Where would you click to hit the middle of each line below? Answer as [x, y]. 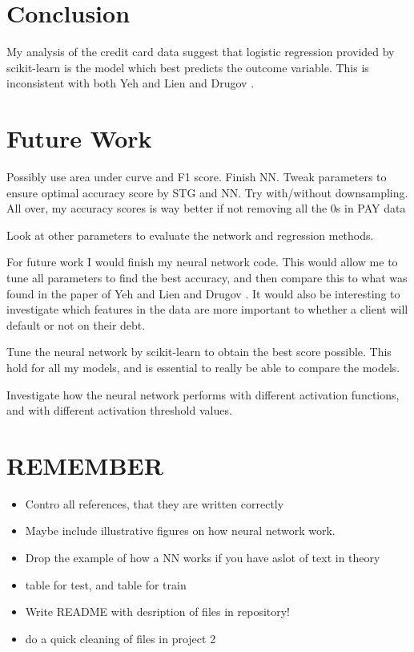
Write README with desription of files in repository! [158, 612]
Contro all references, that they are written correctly [155, 503]
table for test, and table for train [106, 584]
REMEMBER [85, 465]
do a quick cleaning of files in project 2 [121, 638]
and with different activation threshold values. [119, 410]
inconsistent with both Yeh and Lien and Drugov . [131, 83]
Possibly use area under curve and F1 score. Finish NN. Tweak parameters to [197, 177]
